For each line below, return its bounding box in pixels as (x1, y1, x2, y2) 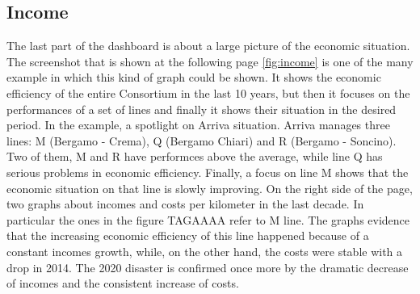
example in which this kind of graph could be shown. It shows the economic (6, 69, 381, 86)
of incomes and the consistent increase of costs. (6, 275, 239, 292)
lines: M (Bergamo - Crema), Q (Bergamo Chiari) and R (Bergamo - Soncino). (6, 132, 397, 149)
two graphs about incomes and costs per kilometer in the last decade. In (6, 195, 364, 212)
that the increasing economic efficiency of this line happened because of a (6, 227, 369, 244)
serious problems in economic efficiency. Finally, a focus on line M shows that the (6, 163, 409, 180)
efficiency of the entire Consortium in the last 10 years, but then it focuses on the (6, 84, 410, 101)
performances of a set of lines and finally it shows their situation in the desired (6, 100, 397, 117)
